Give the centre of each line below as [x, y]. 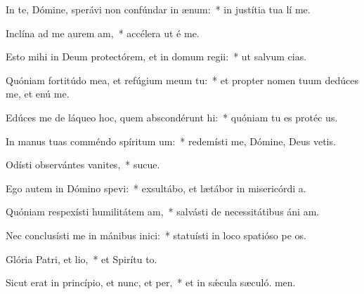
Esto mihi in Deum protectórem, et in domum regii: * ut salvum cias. [156, 56]
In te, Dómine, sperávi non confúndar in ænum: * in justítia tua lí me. [158, 9]
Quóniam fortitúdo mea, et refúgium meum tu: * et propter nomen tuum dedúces [182, 80]
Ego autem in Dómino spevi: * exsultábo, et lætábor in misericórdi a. [156, 188]
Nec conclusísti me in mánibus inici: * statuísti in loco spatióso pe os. [156, 235]
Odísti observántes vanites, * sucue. [83, 165]
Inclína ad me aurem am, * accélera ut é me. [103, 33]
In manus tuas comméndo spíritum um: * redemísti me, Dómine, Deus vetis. [171, 141]
